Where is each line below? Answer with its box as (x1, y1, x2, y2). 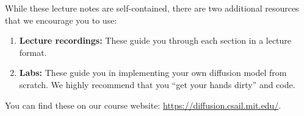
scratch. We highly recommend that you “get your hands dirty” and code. (19, 78, 295, 90)
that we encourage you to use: (5, 13, 117, 26)
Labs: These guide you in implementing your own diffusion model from (19, 66, 287, 79)
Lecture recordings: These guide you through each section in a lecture (19, 34, 292, 47)
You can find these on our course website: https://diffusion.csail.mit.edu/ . (5, 98, 281, 111)
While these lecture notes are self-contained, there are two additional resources (5, 2, 299, 14)
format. (19, 46, 47, 58)
